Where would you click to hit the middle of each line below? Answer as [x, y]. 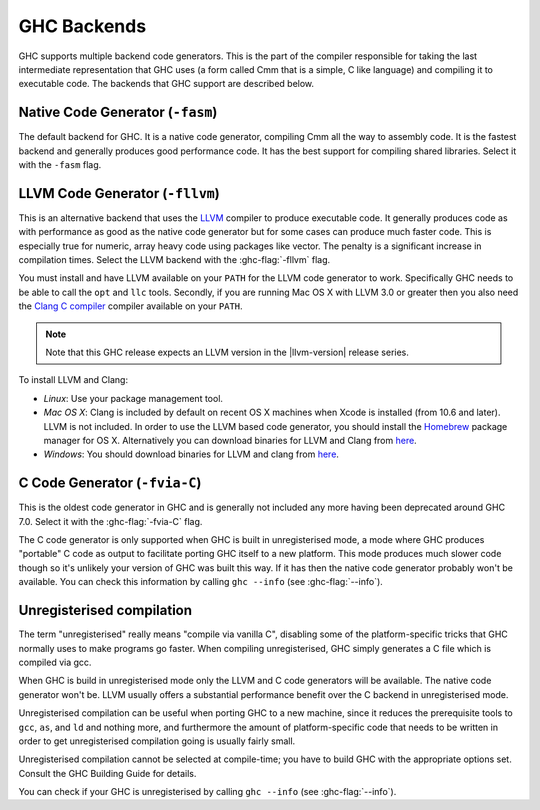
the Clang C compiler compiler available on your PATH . [131, 306]
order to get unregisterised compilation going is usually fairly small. [157, 741]
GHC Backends [82, 26]
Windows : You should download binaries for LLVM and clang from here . [191, 454]
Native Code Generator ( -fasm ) [118, 112]
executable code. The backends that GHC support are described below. [166, 84]
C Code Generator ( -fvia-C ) [110, 483]
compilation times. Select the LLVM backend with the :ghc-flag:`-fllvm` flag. [174, 260]
